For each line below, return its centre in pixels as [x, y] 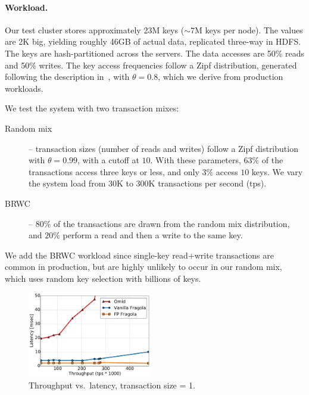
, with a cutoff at [108, 160]
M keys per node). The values [249, 29]
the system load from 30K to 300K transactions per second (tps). [148, 183]
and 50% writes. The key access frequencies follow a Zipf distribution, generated [151, 65]
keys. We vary [277, 171]
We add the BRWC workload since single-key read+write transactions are [139, 255]
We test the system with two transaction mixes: [92, 108]
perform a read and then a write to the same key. [153, 235]
